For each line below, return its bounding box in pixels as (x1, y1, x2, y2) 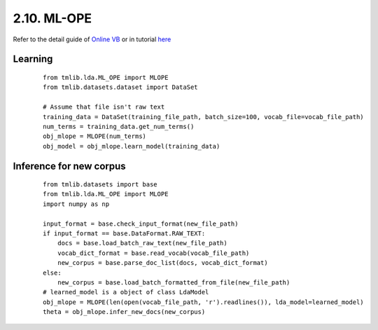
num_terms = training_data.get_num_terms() (43, 123, 195, 130)
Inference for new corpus (13, 160, 126, 172)
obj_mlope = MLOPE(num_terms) (43, 132, 147, 140)
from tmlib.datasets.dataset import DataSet (43, 83, 199, 91)
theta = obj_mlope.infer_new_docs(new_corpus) (43, 308, 206, 316)
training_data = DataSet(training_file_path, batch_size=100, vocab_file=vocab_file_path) (43, 113, 364, 121)
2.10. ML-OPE (13, 11, 92, 26)
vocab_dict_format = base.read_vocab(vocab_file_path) (57, 249, 250, 257)
